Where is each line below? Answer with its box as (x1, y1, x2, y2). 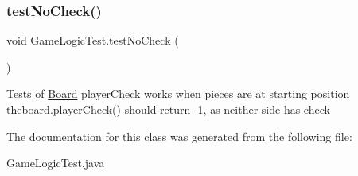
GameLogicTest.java (6, 154, 105, 171)
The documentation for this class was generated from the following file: (6, 127, 352, 144)
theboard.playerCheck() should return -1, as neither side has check (6, 101, 330, 117)
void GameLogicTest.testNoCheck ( (6, 32, 179, 49)
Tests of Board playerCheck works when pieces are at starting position (6, 85, 350, 102)
